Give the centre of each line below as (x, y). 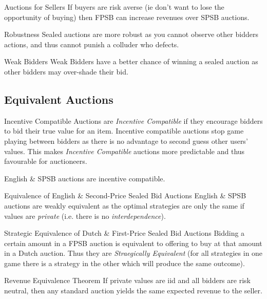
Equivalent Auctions (59, 99)
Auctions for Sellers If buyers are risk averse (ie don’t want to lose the (114, 7)
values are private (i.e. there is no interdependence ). (85, 216)
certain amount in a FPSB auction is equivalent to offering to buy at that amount (133, 243)
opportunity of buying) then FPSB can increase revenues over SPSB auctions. (127, 17)
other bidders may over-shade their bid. (66, 71)
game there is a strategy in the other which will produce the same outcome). (125, 263)
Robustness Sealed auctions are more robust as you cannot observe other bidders (131, 34)
